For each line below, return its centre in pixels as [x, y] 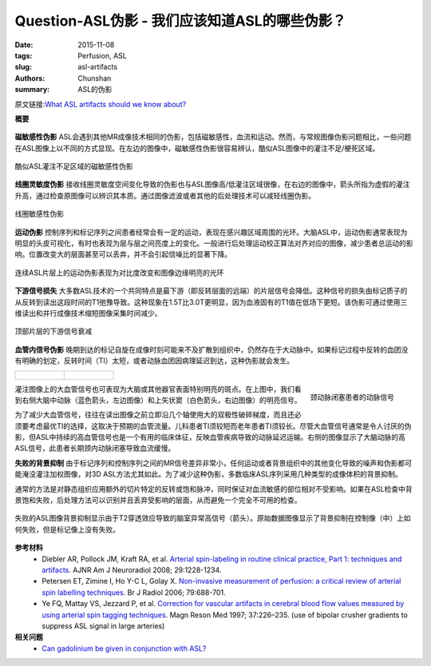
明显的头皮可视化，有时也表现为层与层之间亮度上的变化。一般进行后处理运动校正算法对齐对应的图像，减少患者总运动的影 [214, 243]
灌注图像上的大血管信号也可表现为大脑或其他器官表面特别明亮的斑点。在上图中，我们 [154, 389]
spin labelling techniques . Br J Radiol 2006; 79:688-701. [134, 592]
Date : [24, 45]
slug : [23, 67]
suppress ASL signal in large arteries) [103, 626]
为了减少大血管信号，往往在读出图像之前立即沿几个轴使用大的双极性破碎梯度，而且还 [154, 415]
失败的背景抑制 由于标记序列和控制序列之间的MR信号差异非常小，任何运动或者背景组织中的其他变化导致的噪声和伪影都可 [214, 463]
